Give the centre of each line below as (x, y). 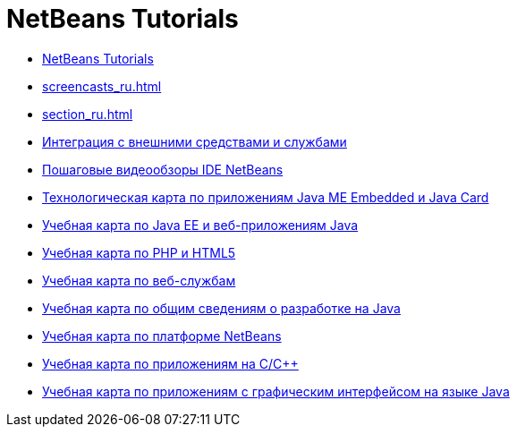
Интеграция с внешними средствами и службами (195, 141)
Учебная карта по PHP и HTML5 (139, 252)
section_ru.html (88, 114)
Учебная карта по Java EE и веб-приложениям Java (200, 225)
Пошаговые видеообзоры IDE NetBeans (163, 169)
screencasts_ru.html (102, 86)
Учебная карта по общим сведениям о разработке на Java (221, 308)
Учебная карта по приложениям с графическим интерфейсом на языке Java (276, 391)
